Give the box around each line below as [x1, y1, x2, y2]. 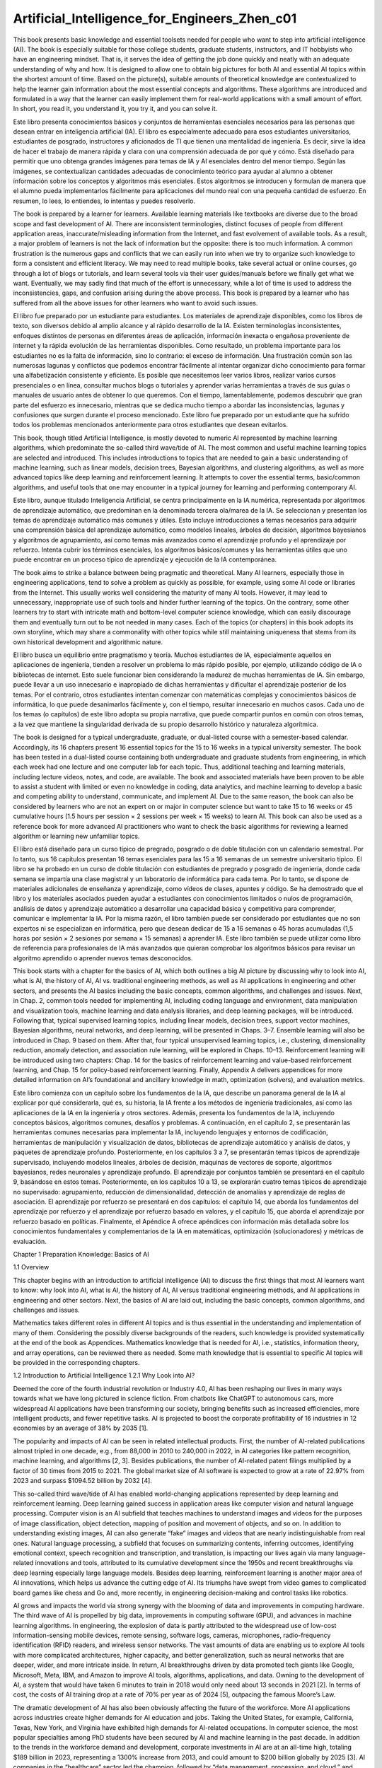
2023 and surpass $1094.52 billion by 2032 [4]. [13, 1477, 152, 1485]
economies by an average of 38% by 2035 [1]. [13, 1424, 149, 1432]
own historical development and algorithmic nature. [13, 637, 163, 646]
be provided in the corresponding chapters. [13, 1358, 140, 1366]
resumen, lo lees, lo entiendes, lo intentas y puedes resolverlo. [13, 197, 196, 205]
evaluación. [13, 1237, 47, 1245]
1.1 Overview [13, 1263, 50, 1272]
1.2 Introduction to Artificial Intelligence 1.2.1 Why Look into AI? [13, 1371, 195, 1380]
